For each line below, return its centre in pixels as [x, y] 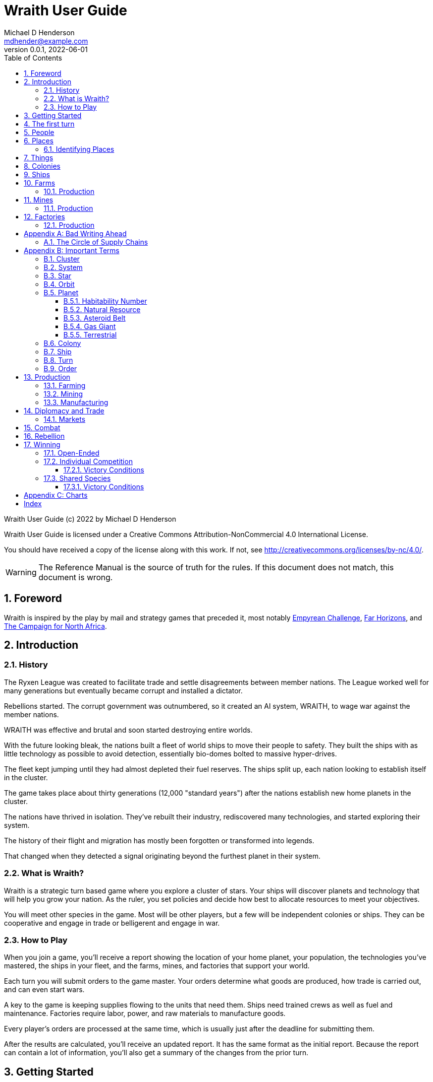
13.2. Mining [63, 394]
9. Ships [37, 174]
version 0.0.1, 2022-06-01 [46, 49]
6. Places [39, 140]
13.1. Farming [65, 385]
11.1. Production [68, 208]
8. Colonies [42, 166]
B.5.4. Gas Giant [90, 326]
